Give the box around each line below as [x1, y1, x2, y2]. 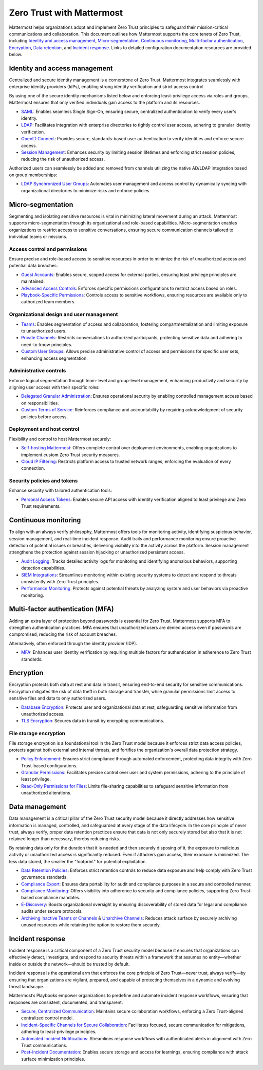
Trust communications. [21, 1042, 68, 1049]
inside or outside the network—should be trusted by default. [9, 961, 130, 967]
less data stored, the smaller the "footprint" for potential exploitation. [9, 858, 147, 864]
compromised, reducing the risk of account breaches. [9, 631, 117, 637]
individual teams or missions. [9, 234, 68, 240]
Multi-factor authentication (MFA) [9, 605, 114, 613]
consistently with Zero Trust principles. [21, 578, 99, 584]
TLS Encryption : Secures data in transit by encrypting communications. [21, 718, 164, 724]
